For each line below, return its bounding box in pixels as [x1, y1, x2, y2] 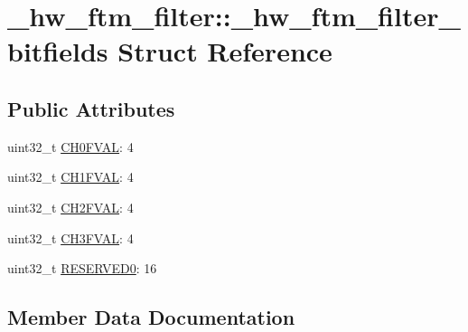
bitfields [7, 33, 108, 70]
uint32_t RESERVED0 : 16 [7, 259, 157, 278]
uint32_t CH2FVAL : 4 [7, 197, 134, 216]
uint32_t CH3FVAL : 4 [7, 228, 134, 247]
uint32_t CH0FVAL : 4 [7, 137, 134, 156]
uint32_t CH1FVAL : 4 [7, 167, 134, 186]
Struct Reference [117, 33, 332, 70]
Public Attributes [7, 94, 175, 122]
